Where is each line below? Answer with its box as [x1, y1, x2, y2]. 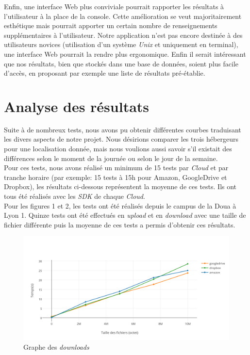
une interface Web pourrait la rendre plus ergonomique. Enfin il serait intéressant [4, 48, 246, 59]
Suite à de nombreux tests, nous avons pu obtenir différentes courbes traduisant [4, 124, 241, 134]
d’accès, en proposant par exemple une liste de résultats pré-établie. [4, 68, 205, 78]
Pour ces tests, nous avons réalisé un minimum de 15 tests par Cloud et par [4, 162, 229, 173]
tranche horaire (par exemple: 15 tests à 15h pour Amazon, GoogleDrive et [4, 172, 227, 182]
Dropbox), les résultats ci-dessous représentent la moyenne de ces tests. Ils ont [4, 181, 237, 192]
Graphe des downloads [23, 342, 89, 352]
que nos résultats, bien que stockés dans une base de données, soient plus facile [4, 58, 238, 68]
